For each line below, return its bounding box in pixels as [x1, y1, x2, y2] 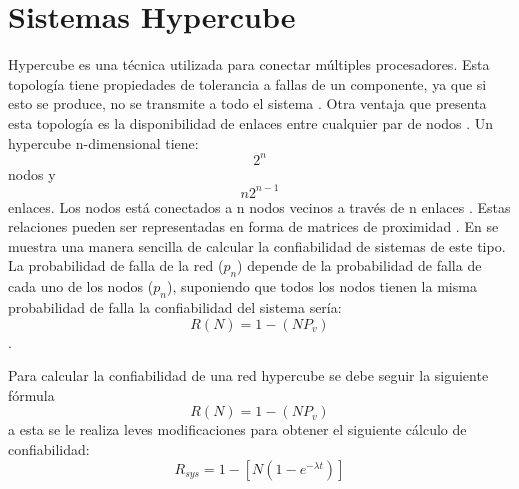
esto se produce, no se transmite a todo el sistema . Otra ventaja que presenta [8, 93, 487, 114]
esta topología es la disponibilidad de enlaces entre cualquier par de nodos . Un [8, 112, 494, 133]
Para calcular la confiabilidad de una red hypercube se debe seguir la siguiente [8, 365, 489, 386]
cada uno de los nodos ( [8, 276, 154, 297]
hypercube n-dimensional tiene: [8, 132, 199, 153]
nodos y [8, 163, 56, 184]
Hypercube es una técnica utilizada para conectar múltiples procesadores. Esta [8, 54, 490, 75]
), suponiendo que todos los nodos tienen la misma [166, 276, 477, 297]
